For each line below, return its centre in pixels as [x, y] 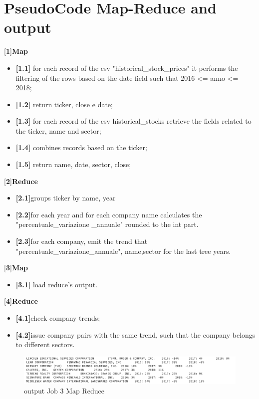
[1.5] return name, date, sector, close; [73, 164]
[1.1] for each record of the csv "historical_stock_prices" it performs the [127, 68]
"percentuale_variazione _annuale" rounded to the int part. [107, 224]
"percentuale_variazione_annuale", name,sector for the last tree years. [123, 251]
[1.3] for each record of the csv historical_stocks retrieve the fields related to [133, 121]
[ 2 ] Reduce [21, 181]
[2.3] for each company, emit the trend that [82, 241]
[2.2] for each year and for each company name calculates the [109, 214]
